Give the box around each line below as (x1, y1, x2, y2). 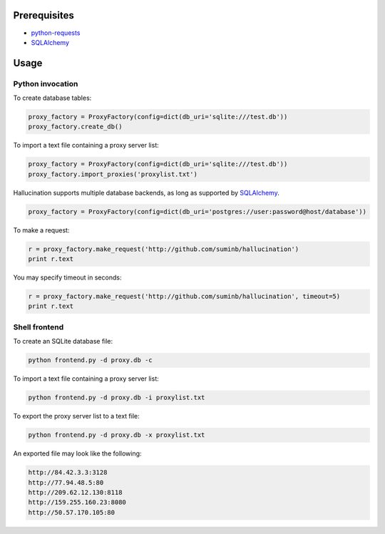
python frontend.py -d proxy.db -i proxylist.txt (28, 394, 205, 402)
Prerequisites (13, 9, 74, 21)
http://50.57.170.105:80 (28, 508, 115, 516)
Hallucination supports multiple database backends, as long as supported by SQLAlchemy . (13, 188, 279, 197)
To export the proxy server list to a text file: (13, 412, 140, 421)
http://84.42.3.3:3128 (28, 468, 108, 477)
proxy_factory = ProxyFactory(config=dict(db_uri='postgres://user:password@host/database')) (28, 207, 367, 215)
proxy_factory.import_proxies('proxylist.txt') (28, 170, 197, 178)
